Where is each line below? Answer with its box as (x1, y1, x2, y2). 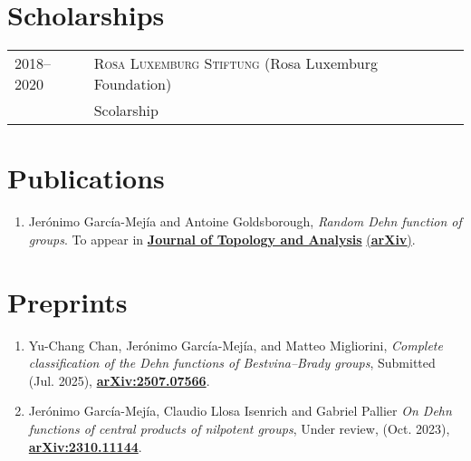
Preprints (7, 283, 128, 320)
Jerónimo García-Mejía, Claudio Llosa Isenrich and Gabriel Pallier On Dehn (28, 401, 452, 420)
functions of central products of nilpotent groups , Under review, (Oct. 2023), (28, 418, 450, 437)
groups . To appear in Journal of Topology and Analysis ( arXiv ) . (28, 229, 416, 248)
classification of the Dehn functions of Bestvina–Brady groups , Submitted (28, 353, 436, 372)
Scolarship (93, 100, 159, 121)
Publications (7, 159, 165, 197)
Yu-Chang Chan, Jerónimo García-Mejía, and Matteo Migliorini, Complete (28, 335, 443, 354)
